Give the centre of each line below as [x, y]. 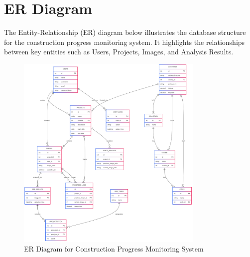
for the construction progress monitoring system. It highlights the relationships [125, 42]
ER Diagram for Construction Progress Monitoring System [114, 249]
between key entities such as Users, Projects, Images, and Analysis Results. [119, 52]
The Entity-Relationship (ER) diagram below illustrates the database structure [125, 32]
